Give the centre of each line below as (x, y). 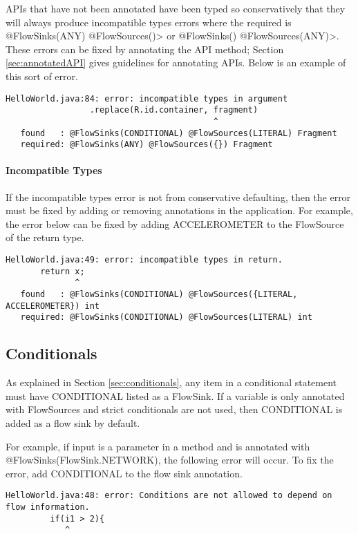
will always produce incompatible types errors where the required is (149, 22)
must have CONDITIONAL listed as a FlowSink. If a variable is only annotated (175, 395)
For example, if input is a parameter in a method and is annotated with (158, 446)
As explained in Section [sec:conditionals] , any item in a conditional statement (171, 382)
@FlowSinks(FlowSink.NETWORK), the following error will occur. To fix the (170, 460)
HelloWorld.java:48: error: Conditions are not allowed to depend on (169, 496)
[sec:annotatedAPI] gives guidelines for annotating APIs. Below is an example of (176, 63)
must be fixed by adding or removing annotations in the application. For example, (179, 210)
